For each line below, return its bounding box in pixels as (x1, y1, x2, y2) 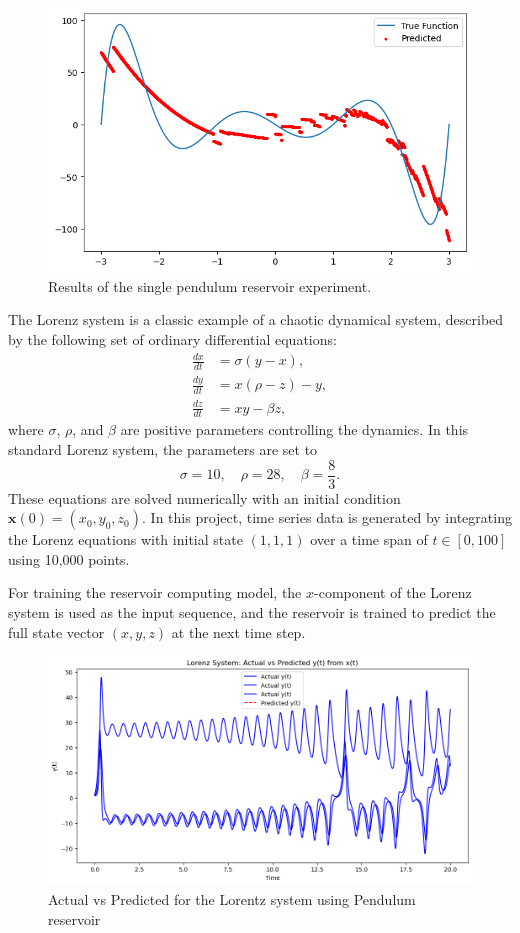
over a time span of (310, 529, 428, 550)
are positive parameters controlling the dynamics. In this (120, 419, 469, 440)
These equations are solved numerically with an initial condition (8, 487, 401, 508)
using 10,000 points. (8, 548, 130, 569)
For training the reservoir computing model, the (8, 582, 302, 603)
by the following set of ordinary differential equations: (8, 328, 337, 349)
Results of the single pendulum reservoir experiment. (48, 275, 372, 296)
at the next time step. (171, 621, 306, 642)
